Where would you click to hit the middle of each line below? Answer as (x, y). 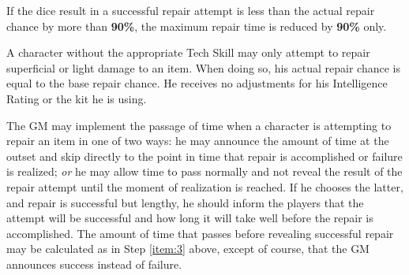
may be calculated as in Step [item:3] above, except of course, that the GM (188, 249)
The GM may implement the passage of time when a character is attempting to (199, 125)
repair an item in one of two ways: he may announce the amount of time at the (198, 141)
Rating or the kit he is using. (77, 98)
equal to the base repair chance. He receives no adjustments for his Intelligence (197, 83)
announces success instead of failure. (94, 264)
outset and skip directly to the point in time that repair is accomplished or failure (204, 156)
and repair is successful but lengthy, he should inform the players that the (185, 202)
